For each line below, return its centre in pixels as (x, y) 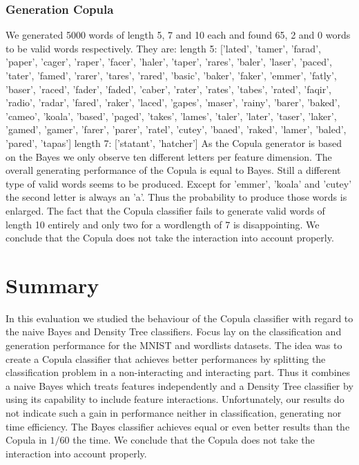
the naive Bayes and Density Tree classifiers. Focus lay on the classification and (174, 332)
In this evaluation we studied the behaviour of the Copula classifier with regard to (179, 318)
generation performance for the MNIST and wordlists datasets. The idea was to (174, 345)
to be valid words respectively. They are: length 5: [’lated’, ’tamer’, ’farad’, (163, 48)
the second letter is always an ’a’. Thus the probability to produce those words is (176, 197)
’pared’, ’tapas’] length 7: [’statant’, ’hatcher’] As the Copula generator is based (174, 142)
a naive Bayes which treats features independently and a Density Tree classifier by (179, 385)
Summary (52, 285)
